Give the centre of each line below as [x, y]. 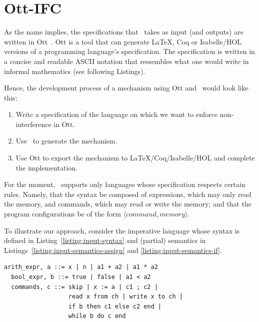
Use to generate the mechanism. [66, 141]
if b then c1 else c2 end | [115, 306]
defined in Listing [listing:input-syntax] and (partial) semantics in [105, 240]
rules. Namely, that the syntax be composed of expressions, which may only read [128, 194]
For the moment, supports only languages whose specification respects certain [125, 184]
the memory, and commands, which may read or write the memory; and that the [128, 204]
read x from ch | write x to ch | [125, 297]
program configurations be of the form [62, 214]
